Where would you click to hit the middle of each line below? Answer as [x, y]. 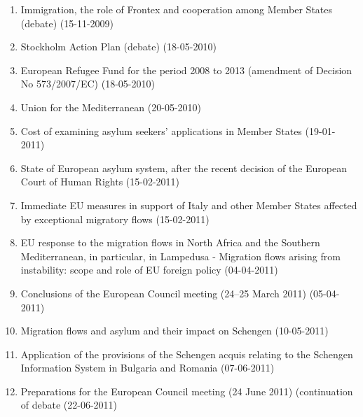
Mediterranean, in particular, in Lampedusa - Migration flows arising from [180, 256]
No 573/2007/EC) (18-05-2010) [88, 84]
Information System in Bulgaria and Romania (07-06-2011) [148, 368]
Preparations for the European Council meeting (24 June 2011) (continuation [187, 391]
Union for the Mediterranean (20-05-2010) [111, 107]
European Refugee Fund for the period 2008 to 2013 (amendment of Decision [186, 70]
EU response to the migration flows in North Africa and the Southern [170, 242]
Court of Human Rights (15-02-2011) [100, 182]
